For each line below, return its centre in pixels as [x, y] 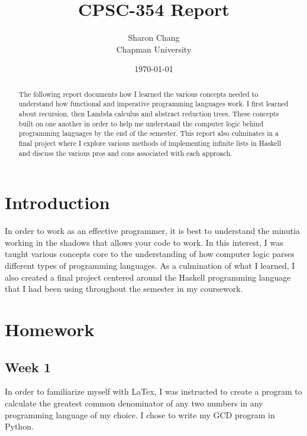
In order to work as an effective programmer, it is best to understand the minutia [153, 231]
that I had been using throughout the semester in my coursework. [124, 289]
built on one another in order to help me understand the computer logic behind [141, 123]
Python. [19, 426]
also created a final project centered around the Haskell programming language [148, 277]
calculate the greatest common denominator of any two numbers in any [134, 403]
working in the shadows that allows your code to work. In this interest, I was [144, 242]
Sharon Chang [154, 38]
